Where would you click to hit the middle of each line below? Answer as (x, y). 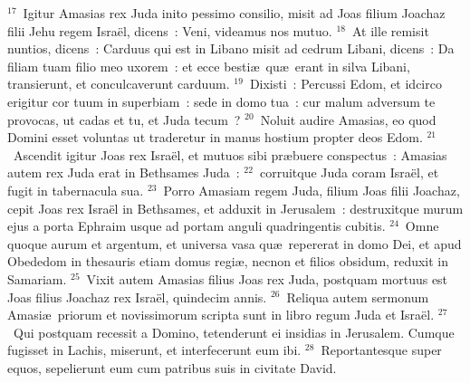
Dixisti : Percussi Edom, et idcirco (345, 84)
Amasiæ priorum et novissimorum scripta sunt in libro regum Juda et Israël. (221, 315)
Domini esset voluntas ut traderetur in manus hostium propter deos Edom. (215, 137)
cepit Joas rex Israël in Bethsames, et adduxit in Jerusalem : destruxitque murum (235, 208)
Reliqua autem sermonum (358, 297)
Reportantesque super (381, 350)
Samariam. (37, 278)
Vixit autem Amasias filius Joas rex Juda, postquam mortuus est (267, 278)
